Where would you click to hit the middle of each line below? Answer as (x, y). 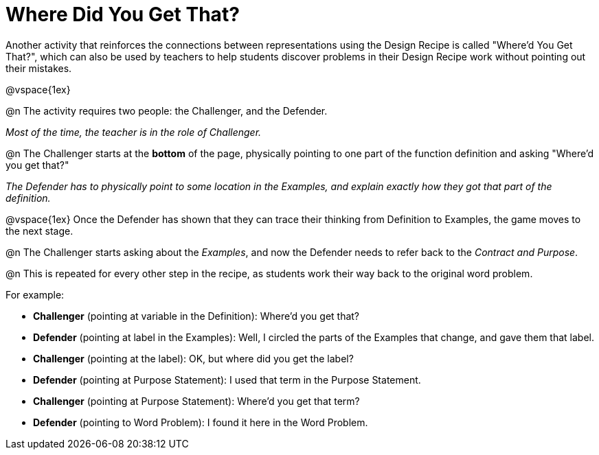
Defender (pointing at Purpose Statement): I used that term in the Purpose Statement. (227, 380)
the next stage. (39, 231)
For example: (35, 294)
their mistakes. (39, 68)
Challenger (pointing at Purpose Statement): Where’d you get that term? (196, 401)
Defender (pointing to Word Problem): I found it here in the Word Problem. (201, 422)
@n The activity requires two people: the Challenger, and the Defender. (167, 110)
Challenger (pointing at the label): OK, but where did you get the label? (193, 358)
